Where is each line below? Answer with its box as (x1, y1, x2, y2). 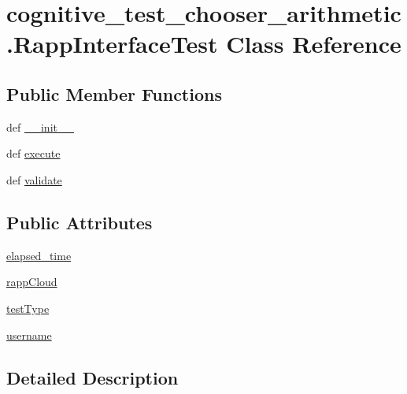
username (6, 326, 52, 343)
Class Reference (226, 28, 401, 60)
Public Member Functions (6, 81, 222, 106)
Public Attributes (6, 210, 153, 234)
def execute (6, 145, 61, 162)
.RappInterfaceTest (6, 28, 218, 60)
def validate (6, 171, 62, 188)
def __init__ (6, 118, 74, 135)
